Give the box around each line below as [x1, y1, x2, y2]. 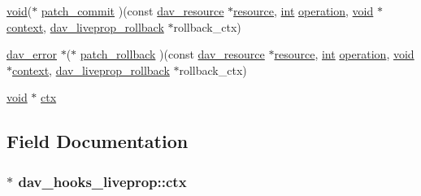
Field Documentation [7, 128, 189, 154]
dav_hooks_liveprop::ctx [18, 171, 187, 191]
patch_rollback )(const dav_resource [80, 46, 265, 63]
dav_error [7, 46, 57, 63]
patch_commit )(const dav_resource [41, 2, 224, 19]
